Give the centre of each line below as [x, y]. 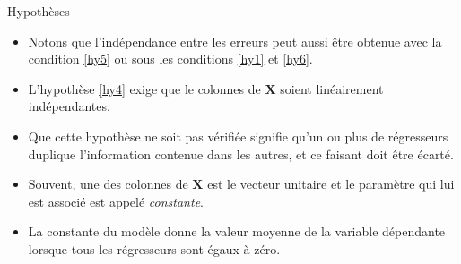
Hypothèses [39, 11]
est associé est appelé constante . [116, 201]
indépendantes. [69, 106]
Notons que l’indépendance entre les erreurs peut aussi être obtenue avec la [235, 41]
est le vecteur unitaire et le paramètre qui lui [331, 184]
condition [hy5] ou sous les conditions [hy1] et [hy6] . [170, 59]
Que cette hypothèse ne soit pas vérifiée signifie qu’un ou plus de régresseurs [238, 136]
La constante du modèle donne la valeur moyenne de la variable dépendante [237, 231]
